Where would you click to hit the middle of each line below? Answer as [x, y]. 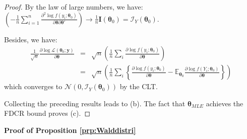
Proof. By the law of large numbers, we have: [74, 7]
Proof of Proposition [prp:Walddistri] [70, 130]
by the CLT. [139, 86]
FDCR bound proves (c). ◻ [47, 113]
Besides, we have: [31, 39]
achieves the [225, 103]
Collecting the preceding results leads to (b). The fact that [95, 103]
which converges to [33, 86]
